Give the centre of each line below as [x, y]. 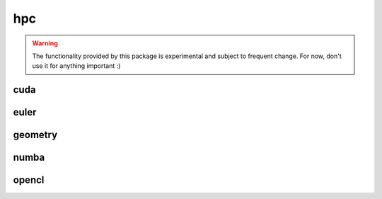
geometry [35, 135]
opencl [29, 180]
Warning [45, 43]
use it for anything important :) [76, 66]
